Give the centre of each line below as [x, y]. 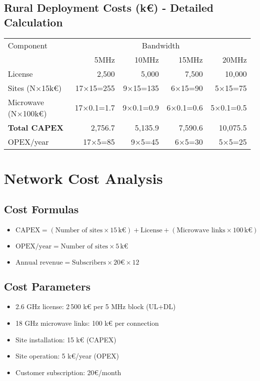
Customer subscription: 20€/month [68, 372]
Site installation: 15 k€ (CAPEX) [66, 339]
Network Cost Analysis [83, 178]
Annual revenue [39, 263]
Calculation [34, 22]
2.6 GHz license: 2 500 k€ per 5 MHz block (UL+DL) [95, 306]
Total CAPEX [36, 127]
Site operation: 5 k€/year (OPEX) [67, 356]
